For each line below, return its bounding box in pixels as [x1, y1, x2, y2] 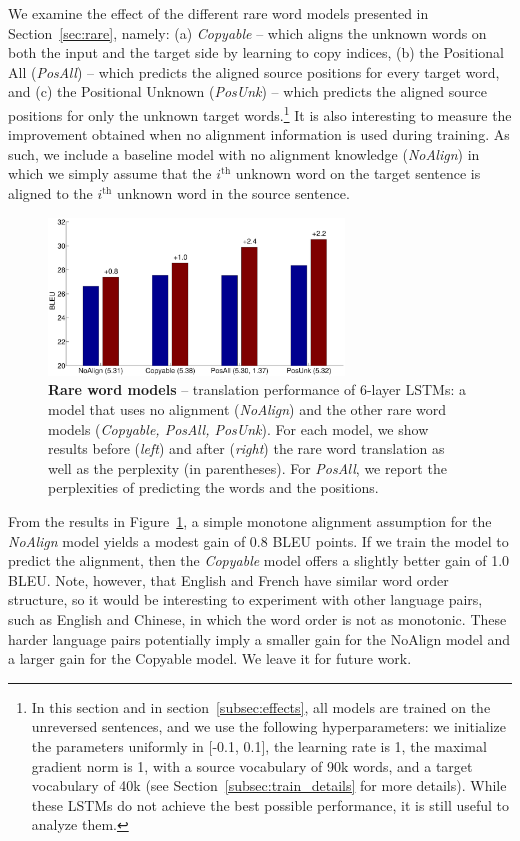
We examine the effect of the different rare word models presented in [8, 3, 429, 23]
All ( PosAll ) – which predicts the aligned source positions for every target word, [8, 61, 500, 82]
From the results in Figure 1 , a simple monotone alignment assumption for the [8, 511, 492, 531]
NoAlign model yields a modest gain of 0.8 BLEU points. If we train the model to [8, 530, 509, 551]
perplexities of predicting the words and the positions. [48, 477, 379, 498]
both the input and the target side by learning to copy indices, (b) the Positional [8, 42, 504, 63]
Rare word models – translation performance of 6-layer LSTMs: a [48, 379, 466, 400]
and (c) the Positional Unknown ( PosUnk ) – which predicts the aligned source [8, 81, 487, 102]
